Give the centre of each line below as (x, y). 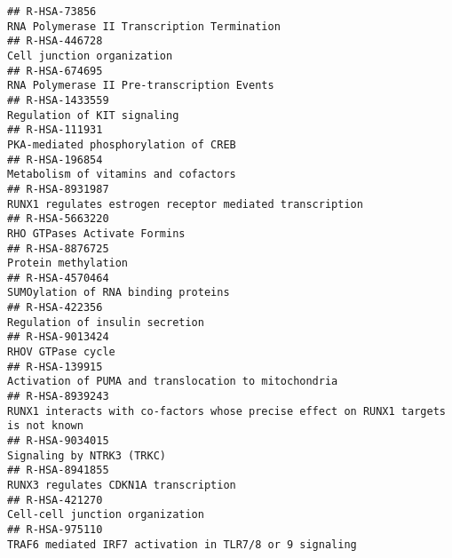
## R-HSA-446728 (55, 41)
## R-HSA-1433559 (58, 100)
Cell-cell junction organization (106, 515)
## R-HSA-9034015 (58, 441)
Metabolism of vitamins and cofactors (122, 175)
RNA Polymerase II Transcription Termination (144, 26)
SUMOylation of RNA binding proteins (119, 293)
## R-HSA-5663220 (58, 219)
